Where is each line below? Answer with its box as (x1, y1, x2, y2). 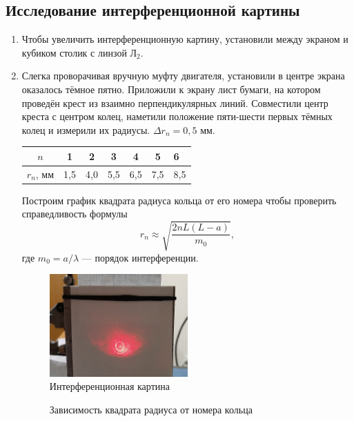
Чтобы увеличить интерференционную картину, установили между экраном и (21, 32, 348, 46)
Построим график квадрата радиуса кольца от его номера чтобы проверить (21, 193, 337, 207)
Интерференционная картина (49, 379, 170, 393)
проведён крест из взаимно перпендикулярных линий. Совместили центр (21, 95, 328, 110)
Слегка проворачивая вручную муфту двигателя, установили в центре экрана (21, 68, 345, 83)
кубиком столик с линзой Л (21, 45, 137, 59)
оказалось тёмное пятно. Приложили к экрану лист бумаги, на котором (21, 81, 321, 96)
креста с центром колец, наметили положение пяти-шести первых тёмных (21, 109, 333, 124)
